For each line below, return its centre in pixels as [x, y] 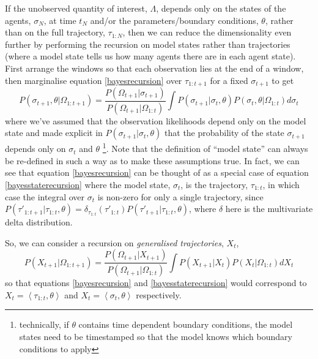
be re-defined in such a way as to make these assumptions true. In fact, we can [152, 160]
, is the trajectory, [214, 184]
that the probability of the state [224, 133]
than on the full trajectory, [55, 32]
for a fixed [229, 80]
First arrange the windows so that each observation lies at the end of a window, [154, 68]
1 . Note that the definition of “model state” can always [205, 148]
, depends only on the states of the [221, 8]
